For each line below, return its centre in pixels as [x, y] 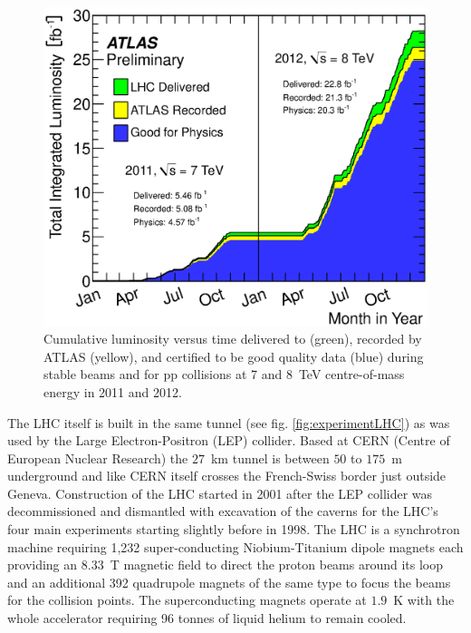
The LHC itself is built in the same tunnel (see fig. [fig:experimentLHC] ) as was [229, 422]
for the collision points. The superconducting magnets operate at [187, 600]
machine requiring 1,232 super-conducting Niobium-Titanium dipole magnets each [235, 546]
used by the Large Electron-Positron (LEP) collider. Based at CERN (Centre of [229, 440]
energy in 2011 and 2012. [113, 391]
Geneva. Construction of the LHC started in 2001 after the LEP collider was [220, 493]
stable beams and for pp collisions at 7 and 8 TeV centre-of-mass [224, 374]
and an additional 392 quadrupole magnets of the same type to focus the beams [229, 582]
